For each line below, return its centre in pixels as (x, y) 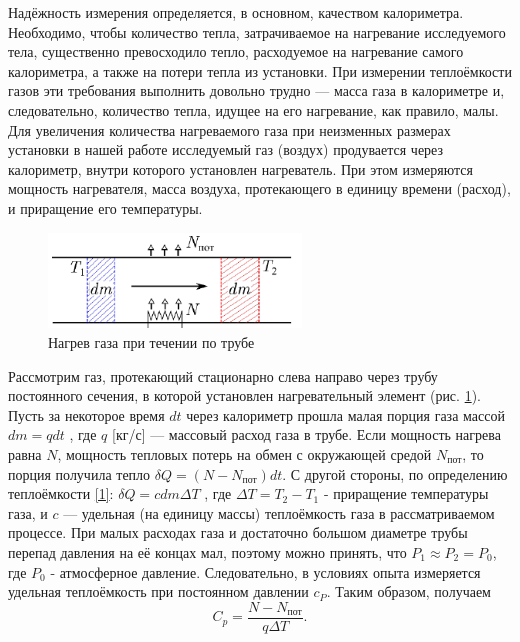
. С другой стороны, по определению (395, 473)
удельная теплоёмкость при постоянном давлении (158, 591)
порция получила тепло (79, 473)
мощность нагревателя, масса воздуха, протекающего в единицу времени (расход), (259, 188)
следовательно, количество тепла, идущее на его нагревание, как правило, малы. (253, 109)
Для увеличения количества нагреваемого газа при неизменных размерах (229, 129)
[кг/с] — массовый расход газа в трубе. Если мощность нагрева (306, 434)
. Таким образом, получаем (408, 591)
